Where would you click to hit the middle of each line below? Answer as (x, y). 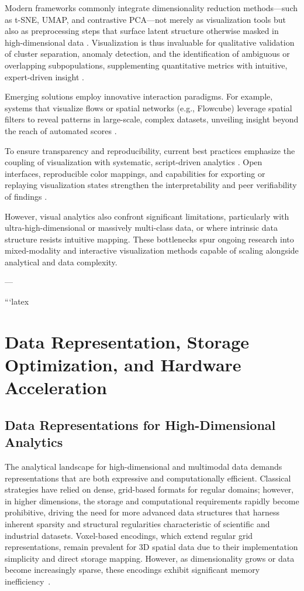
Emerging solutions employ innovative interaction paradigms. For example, (139, 96)
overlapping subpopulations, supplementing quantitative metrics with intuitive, (146, 65)
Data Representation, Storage (127, 341)
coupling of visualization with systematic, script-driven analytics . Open (134, 162)
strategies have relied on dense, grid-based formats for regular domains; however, (149, 489)
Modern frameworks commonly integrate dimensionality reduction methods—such (151, 8)
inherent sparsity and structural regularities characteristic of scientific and (137, 523)
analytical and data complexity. (61, 262)
